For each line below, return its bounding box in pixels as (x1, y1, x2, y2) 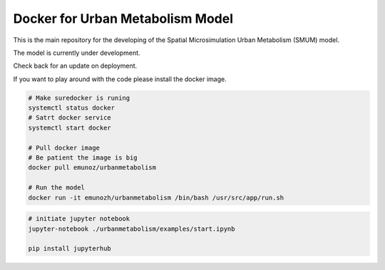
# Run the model (28, 184, 86, 192)
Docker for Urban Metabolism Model (13, 11, 233, 26)
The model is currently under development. (13, 48, 140, 57)
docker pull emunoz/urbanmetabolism (28, 164, 157, 172)
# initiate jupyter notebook (28, 214, 130, 223)
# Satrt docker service (28, 114, 112, 122)
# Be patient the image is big (28, 154, 138, 162)
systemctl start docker (28, 123, 112, 132)
